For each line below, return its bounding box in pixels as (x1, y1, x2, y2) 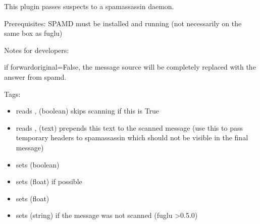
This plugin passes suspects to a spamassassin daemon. (4, 1, 174, 11)
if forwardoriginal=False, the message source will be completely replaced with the (4, 62, 256, 72)
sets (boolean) (16, 159, 60, 170)
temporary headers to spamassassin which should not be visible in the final (16, 132, 248, 143)
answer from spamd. (4, 71, 67, 82)
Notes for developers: (4, 44, 69, 55)
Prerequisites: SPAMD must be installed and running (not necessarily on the (4, 18, 242, 28)
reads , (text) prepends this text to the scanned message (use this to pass (16, 122, 243, 133)
